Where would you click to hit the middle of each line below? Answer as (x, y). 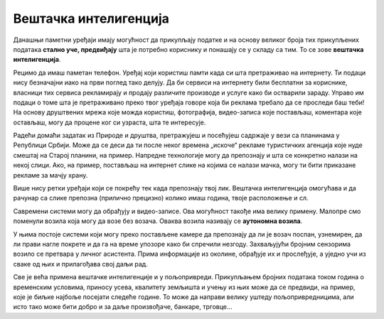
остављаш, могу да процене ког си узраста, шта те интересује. (110, 122)
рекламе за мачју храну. (50, 175)
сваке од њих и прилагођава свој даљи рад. (81, 264)
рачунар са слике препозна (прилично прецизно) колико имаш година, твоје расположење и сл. (161, 198)
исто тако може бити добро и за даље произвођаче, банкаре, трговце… (123, 307)
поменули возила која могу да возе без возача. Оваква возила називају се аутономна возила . (158, 221)
